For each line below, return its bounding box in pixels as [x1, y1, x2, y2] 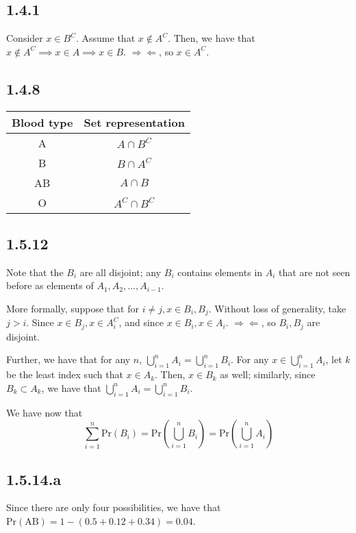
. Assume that [76, 31, 136, 45]
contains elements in [177, 264, 263, 279]
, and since [118, 315, 164, 330]
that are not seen [279, 264, 351, 279]
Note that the [6, 264, 64, 279]
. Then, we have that [168, 31, 255, 45]
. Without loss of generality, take [208, 301, 346, 315]
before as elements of [6, 278, 94, 293]
